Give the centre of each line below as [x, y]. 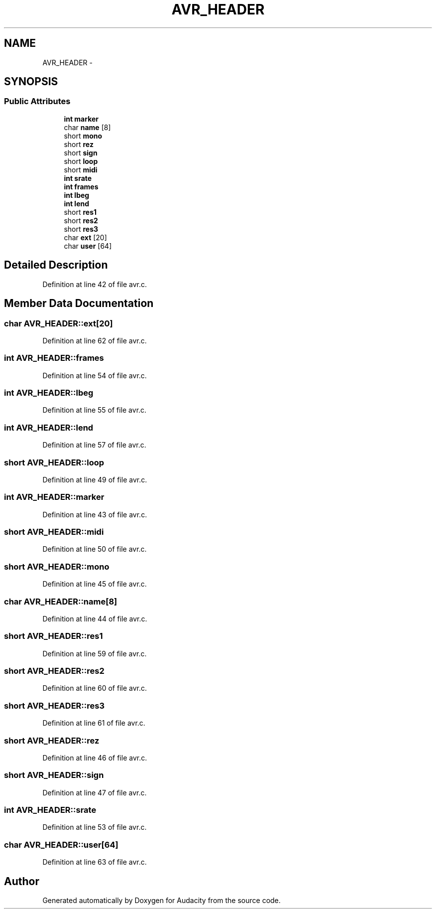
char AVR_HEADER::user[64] [61, 844]
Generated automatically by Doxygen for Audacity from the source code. [162, 900]
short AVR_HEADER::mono [57, 566]
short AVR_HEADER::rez [52, 740]
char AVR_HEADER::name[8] [61, 601]
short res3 [81, 229]
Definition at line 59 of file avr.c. [95, 653]
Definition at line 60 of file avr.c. [95, 688]
